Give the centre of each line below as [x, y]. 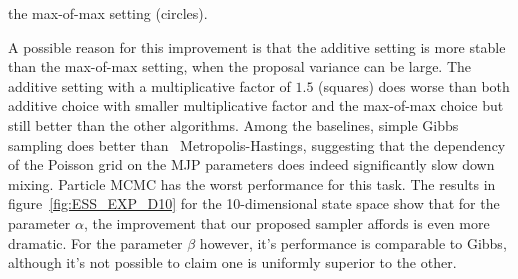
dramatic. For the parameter [95, 242]
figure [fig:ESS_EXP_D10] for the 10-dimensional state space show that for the [254, 203]
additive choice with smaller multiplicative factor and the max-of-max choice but [256, 105]
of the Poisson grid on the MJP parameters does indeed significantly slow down [251, 164]
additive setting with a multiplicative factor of [149, 85]
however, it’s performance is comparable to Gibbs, [353, 242]
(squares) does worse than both [414, 85]
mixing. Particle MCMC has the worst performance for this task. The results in [252, 183]
